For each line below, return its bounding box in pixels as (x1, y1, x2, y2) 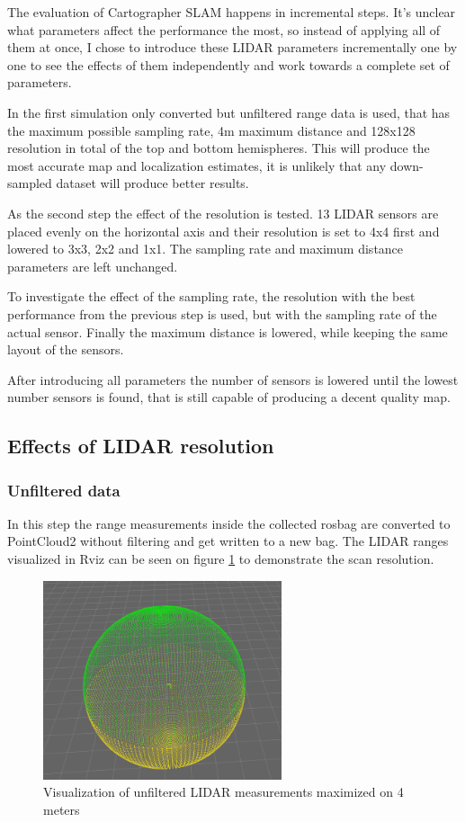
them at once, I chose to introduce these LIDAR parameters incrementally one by (7, 38, 458, 57)
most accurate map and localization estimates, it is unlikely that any (7, 156, 387, 174)
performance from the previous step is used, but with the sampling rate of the (7, 304, 437, 323)
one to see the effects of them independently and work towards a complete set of (7, 55, 450, 74)
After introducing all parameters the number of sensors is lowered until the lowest (7, 370, 459, 389)
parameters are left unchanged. (7, 256, 178, 275)
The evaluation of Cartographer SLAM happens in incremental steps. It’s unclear (7, 3, 456, 21)
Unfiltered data (7, 478, 121, 501)
